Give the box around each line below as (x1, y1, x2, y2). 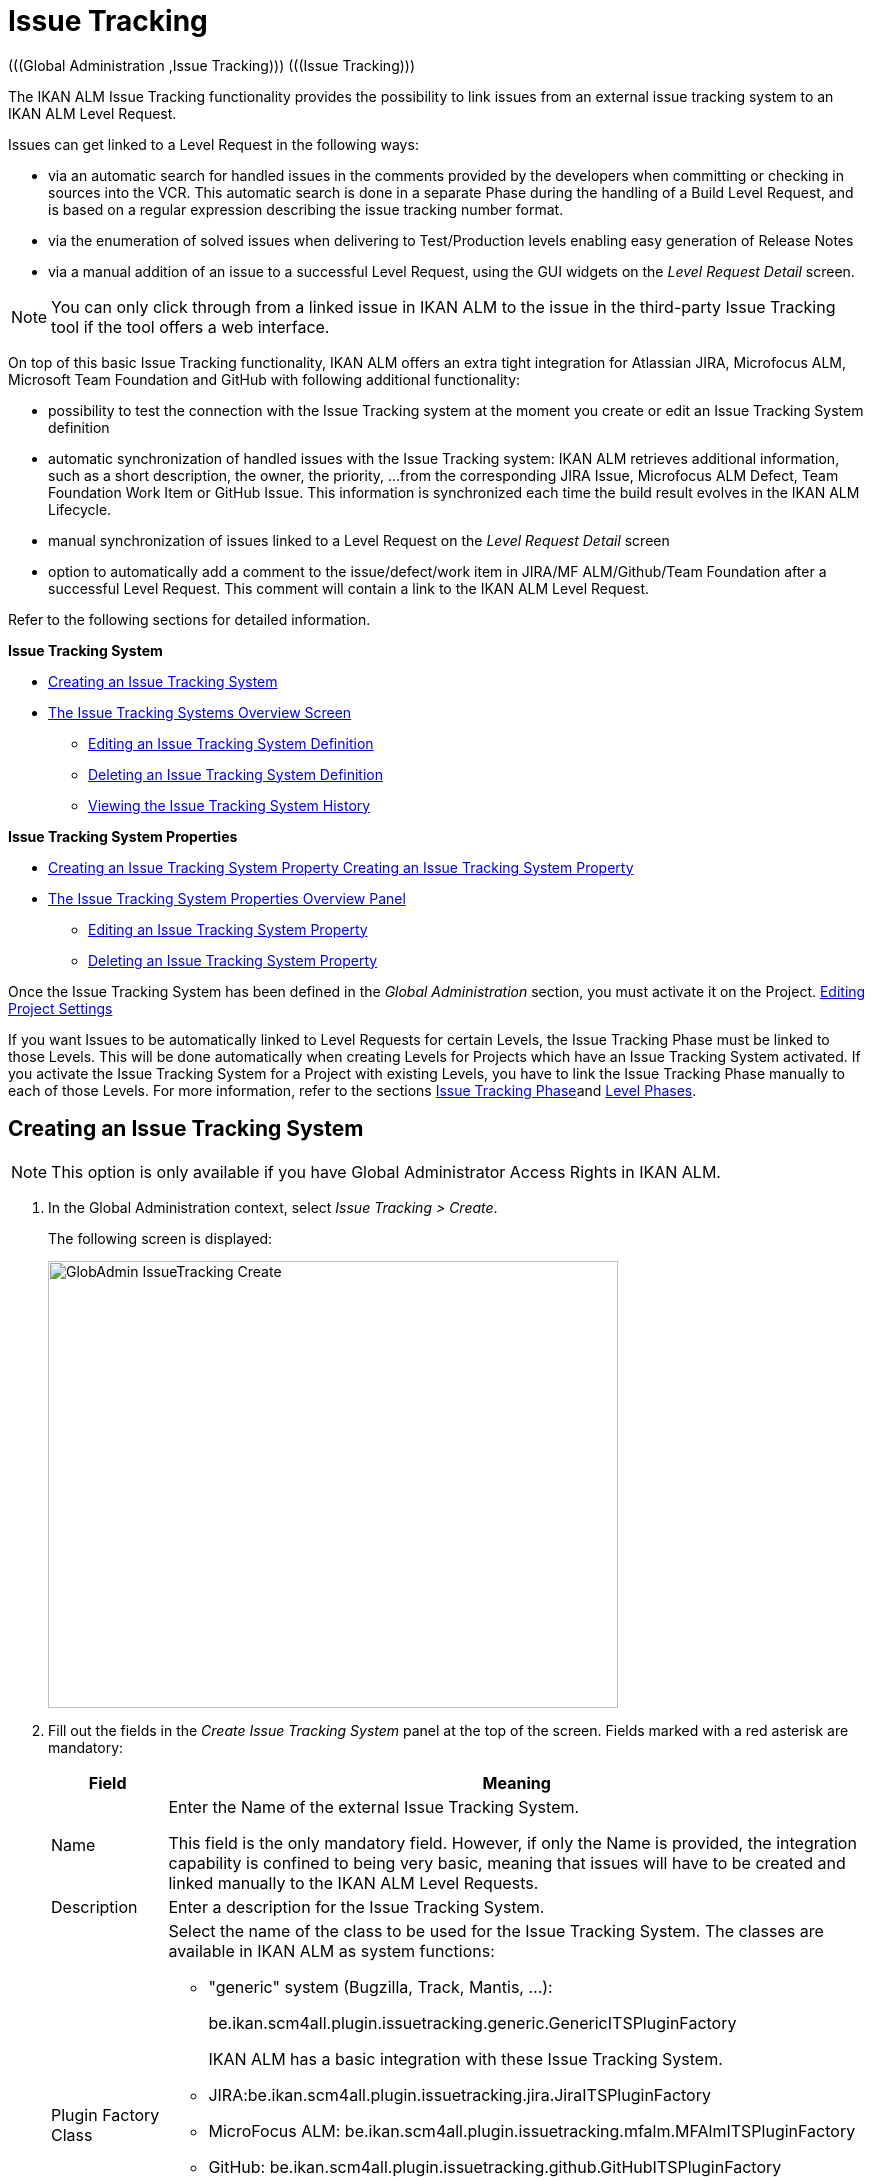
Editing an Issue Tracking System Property (88, 920, 368, 938)
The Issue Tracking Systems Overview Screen (48, 703, 352, 721)
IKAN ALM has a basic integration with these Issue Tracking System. (208, 2048, 723, 2069)
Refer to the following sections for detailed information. (8, 610, 371, 628)
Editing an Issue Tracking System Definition (88, 734, 374, 752)
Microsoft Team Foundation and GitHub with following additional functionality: (8, 370, 521, 388)
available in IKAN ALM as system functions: (168, 1940, 495, 1961)
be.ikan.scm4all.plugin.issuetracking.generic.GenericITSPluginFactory (208, 2012, 737, 2033)
